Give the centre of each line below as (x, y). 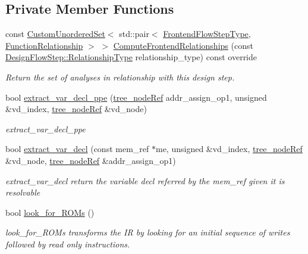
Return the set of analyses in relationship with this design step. (120, 77)
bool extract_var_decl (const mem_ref (77, 149)
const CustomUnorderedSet (55, 34)
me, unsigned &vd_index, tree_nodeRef (229, 149)
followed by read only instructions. (68, 244)
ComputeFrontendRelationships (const (183, 45)
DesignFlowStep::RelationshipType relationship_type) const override (131, 57)
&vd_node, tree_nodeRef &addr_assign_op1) (91, 160)
